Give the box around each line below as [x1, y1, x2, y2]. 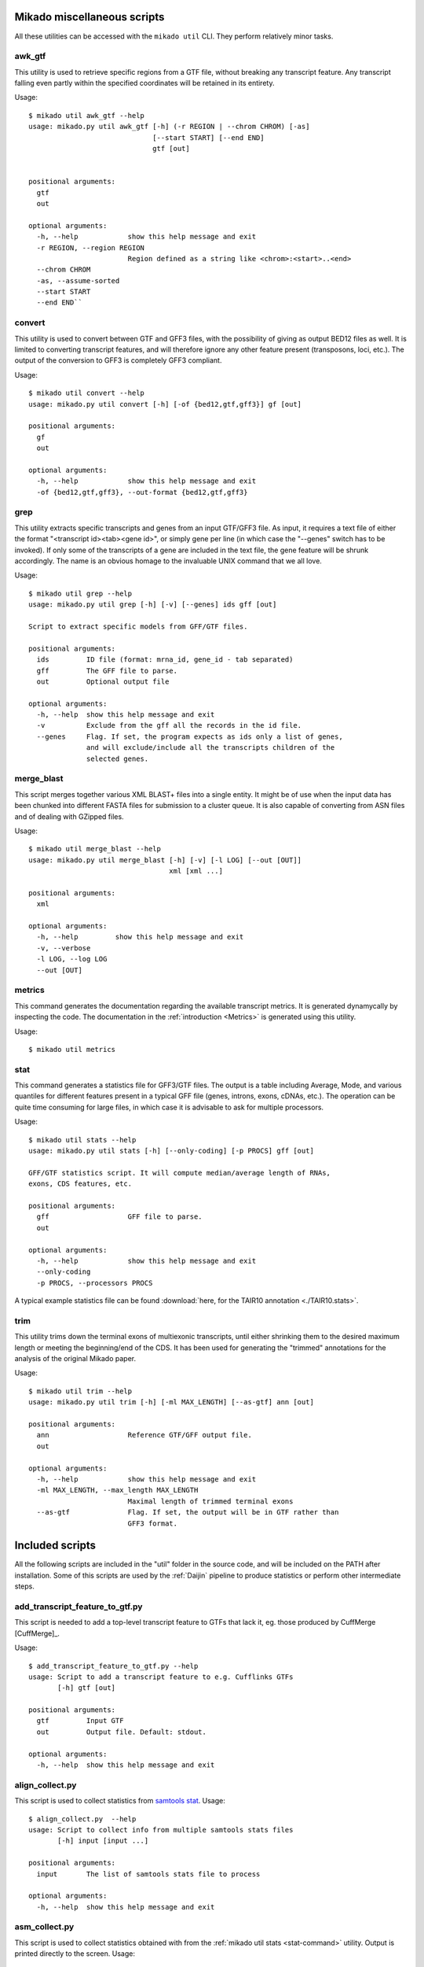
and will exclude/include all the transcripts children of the [86, 744, 335, 752]
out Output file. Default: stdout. [36, 1727, 207, 1736]
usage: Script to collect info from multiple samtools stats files [28, 1825, 294, 1834]
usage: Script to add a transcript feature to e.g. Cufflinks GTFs [28, 1672, 294, 1681]
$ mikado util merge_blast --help [28, 844, 161, 854]
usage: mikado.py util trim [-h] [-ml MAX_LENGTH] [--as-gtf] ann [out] [28, 1397, 314, 1407]
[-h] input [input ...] [57, 1836, 149, 1845]
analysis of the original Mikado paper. [14, 1354, 137, 1364]
